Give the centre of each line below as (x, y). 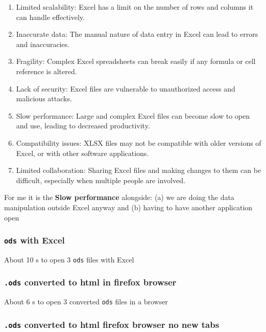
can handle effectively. (50, 17)
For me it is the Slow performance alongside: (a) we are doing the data (119, 197)
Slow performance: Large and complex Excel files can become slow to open (133, 115)
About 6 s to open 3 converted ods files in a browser (86, 302)
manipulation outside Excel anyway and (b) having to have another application (128, 207)
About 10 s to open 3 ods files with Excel (69, 259)
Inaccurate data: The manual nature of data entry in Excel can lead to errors (137, 34)
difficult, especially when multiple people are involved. (101, 180)
